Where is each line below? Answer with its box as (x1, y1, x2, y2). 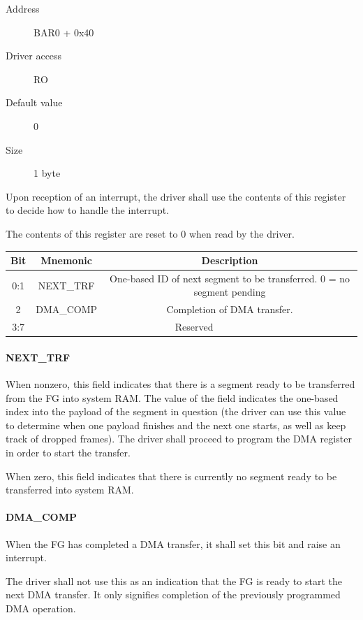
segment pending (193, 284, 266, 299)
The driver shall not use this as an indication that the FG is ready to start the (6, 573, 342, 588)
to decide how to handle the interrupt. (6, 203, 170, 217)
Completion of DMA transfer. (166, 302, 293, 317)
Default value (6, 95, 63, 110)
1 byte (34, 166, 61, 180)
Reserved (175, 319, 214, 334)
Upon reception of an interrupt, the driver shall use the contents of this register (6, 189, 346, 203)
